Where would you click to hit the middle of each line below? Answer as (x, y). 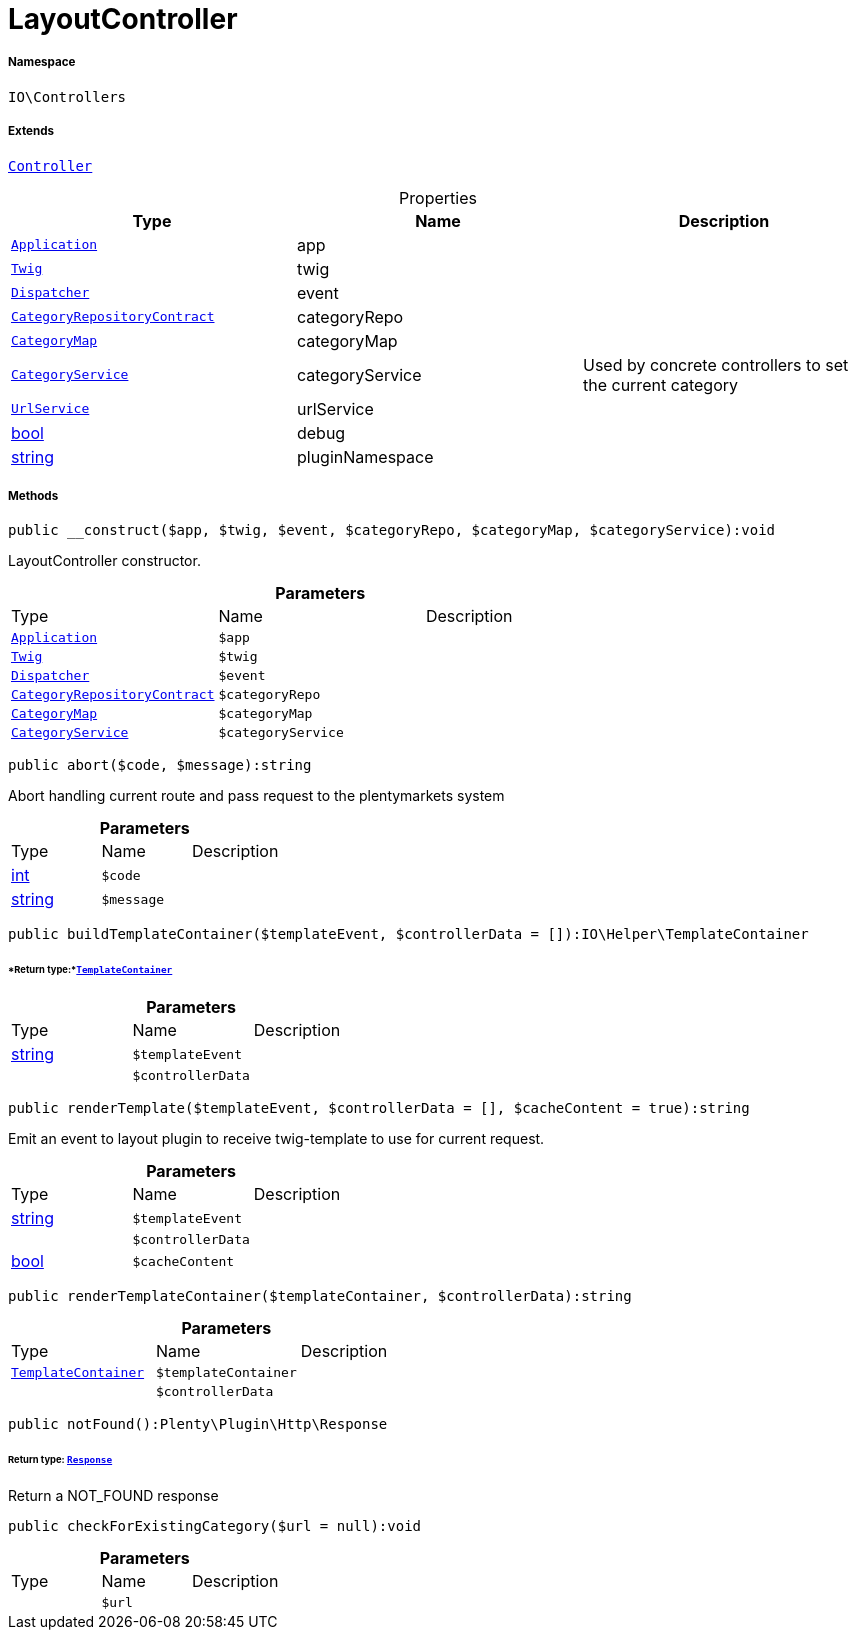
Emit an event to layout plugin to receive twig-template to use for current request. (276, 1139)
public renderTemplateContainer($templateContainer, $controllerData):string (320, 1296)
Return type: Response (60, 1459)
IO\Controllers (67, 96)
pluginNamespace (365, 456)
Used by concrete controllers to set (715, 364)
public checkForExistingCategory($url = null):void (215, 1525)
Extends (31, 131)
